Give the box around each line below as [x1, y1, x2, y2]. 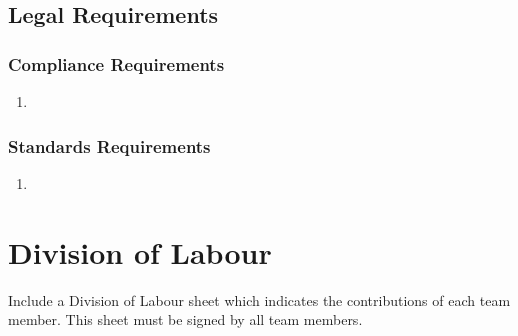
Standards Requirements [8, 133, 211, 158]
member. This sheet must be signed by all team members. [8, 309, 363, 330]
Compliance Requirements [8, 51, 225, 76]
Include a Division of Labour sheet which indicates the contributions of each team [8, 289, 511, 310]
